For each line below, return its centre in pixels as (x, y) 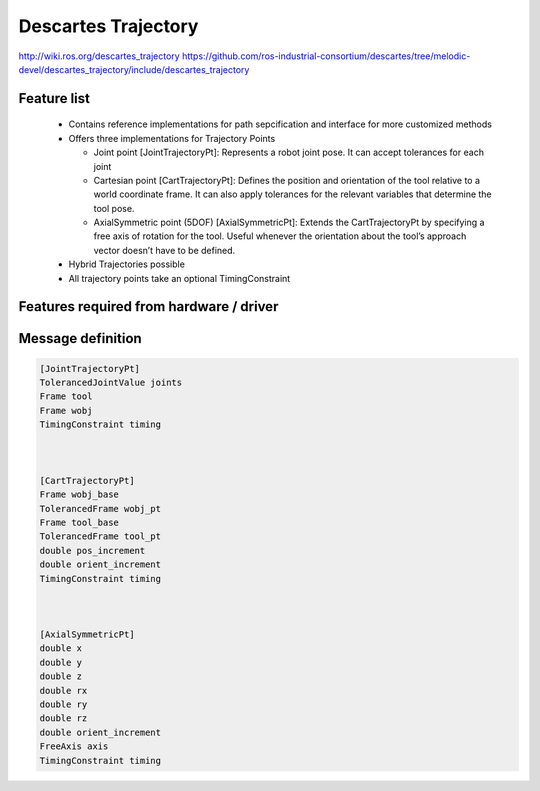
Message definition (80, 338)
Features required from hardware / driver (148, 306)
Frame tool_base (79, 522)
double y (61, 662)
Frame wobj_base (79, 494)
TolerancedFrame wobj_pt (100, 508)
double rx (63, 690)
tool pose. (114, 208)
